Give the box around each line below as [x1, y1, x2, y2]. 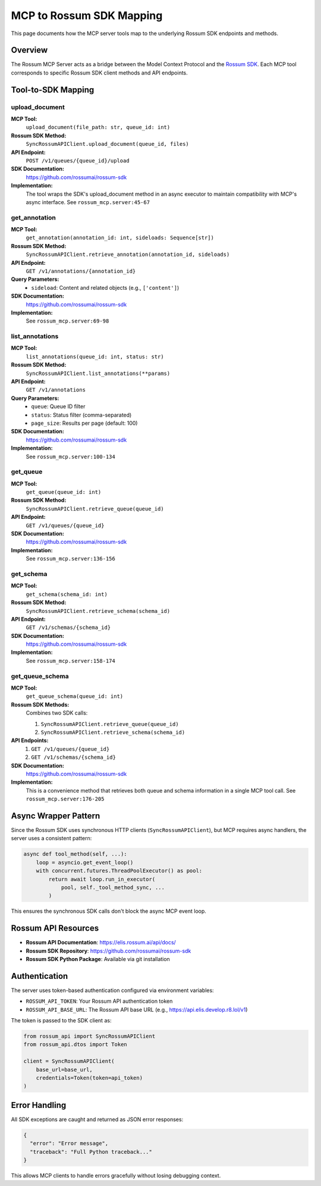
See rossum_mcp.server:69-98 [26, 317, 109, 324]
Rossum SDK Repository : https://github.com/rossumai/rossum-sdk [26, 947, 191, 955]
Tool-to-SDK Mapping [11, 85, 95, 95]
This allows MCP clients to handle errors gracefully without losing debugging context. [11, 1172, 221, 1179]
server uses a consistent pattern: [11, 835, 92, 842]
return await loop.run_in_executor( [48, 875, 156, 883]
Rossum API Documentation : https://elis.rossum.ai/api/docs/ [26, 939, 177, 946]
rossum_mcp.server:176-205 [26, 796, 105, 803]
